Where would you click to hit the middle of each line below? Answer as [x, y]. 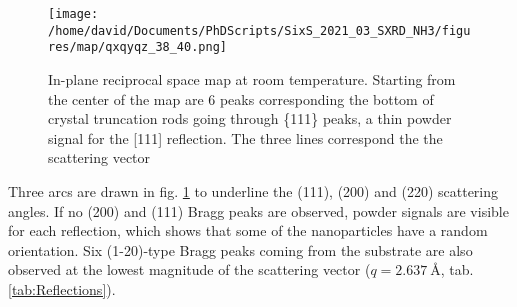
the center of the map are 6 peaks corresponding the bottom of [241, 98]
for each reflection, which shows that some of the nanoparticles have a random [248, 230]
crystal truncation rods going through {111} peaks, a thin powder [250, 118]
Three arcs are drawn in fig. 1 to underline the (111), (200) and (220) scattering [253, 190]
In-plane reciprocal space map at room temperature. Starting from [252, 78]
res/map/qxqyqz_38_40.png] [137, 47]
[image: [73, 14]
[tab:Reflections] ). [62, 288]
